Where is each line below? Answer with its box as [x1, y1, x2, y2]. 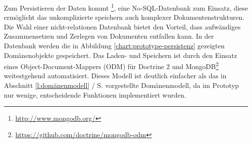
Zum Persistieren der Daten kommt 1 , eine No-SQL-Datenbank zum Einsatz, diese [4, 1, 248, 13]
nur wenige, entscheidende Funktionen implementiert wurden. [4, 89, 187, 100]
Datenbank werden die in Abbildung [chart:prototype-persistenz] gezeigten [4, 41, 225, 51]
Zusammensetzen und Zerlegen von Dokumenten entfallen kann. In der [4, 31, 214, 41]
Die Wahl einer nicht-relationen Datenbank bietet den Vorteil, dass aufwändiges [4, 21, 241, 31]
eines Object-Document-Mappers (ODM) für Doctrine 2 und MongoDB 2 [4, 60, 219, 71]
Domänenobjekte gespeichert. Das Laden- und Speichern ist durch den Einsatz [4, 50, 237, 60]
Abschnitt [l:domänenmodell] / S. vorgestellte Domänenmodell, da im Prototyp [4, 80, 239, 90]
